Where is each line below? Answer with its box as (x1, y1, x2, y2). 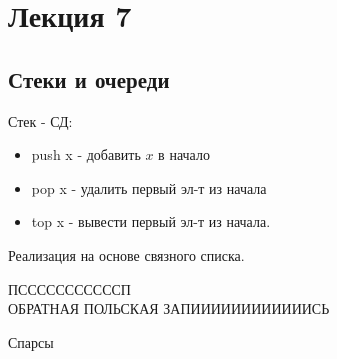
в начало (158, 144, 210, 165)
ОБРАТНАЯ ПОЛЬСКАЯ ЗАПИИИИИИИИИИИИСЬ (8, 298, 330, 319)
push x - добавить (31, 144, 141, 165)
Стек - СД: (8, 110, 73, 131)
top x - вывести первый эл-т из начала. (31, 211, 271, 232)
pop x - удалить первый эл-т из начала (31, 177, 267, 198)
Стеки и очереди (8, 63, 170, 94)
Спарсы (8, 331, 54, 352)
